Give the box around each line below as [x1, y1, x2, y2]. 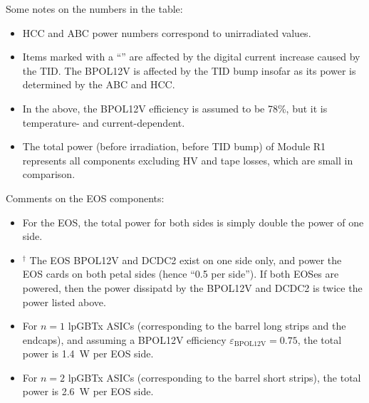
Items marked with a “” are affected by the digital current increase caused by [22, 49, 360, 64]
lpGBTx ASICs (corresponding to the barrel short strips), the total [68, 370, 361, 384]
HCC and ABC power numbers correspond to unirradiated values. [22, 25, 311, 40]
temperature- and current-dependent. [22, 115, 185, 130]
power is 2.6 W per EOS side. [22, 384, 154, 399]
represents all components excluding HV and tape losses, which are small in [22, 152, 353, 167]
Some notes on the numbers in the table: [6, 1, 183, 16]
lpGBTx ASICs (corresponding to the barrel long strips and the [68, 318, 346, 333]
